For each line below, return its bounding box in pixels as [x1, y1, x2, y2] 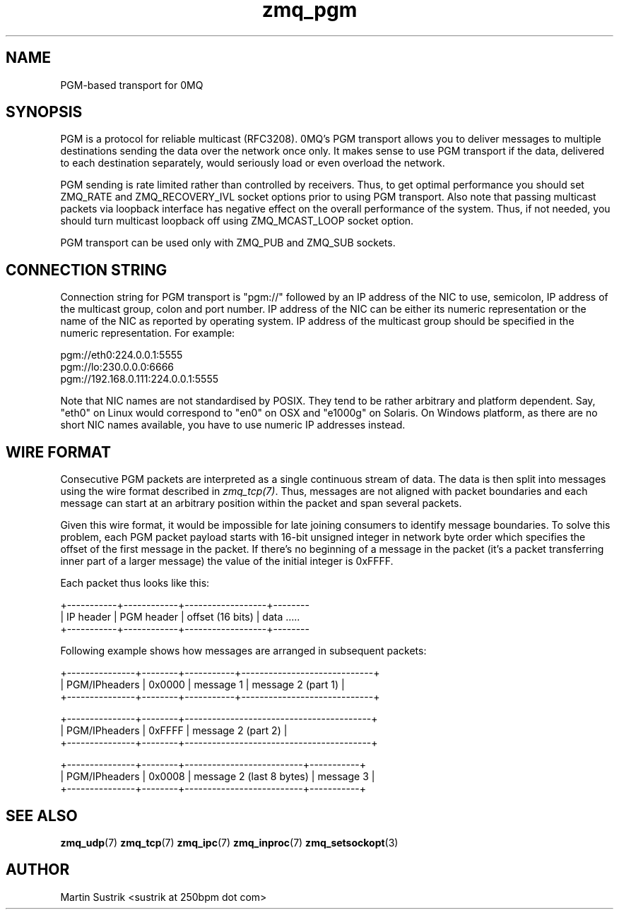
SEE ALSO [6, 806, 78, 825]
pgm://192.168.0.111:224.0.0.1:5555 [60, 373, 219, 385]
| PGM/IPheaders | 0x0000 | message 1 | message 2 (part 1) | [60, 678, 345, 691]
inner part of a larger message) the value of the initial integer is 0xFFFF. [60, 555, 394, 568]
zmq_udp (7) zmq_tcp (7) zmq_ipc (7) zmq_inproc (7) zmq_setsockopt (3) [60, 836, 399, 849]
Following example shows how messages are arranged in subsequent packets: [60, 645, 427, 657]
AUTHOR [6, 861, 70, 879]
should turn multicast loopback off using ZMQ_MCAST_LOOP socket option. [60, 215, 414, 227]
